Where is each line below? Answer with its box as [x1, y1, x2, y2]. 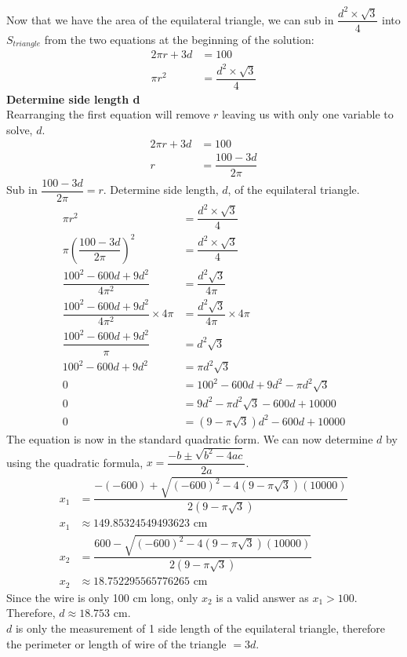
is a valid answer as [216, 589, 309, 605]
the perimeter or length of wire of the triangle [6, 635, 227, 652]
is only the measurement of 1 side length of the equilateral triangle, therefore [15, 619, 385, 636]
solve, [6, 121, 33, 137]
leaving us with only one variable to [222, 106, 394, 122]
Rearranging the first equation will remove [6, 106, 210, 122]
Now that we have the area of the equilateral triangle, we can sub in [6, 11, 334, 27]
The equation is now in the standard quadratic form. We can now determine [6, 430, 373, 447]
